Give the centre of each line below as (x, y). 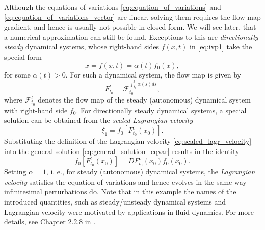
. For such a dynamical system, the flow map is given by (153, 74)
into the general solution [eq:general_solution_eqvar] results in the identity (122, 151)
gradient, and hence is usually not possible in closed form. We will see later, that (130, 27)
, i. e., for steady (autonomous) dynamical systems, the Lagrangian (151, 172)
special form (23, 56)
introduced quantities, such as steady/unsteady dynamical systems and (115, 202)
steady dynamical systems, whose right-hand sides (82, 47)
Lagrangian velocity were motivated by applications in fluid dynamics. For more (129, 211)
